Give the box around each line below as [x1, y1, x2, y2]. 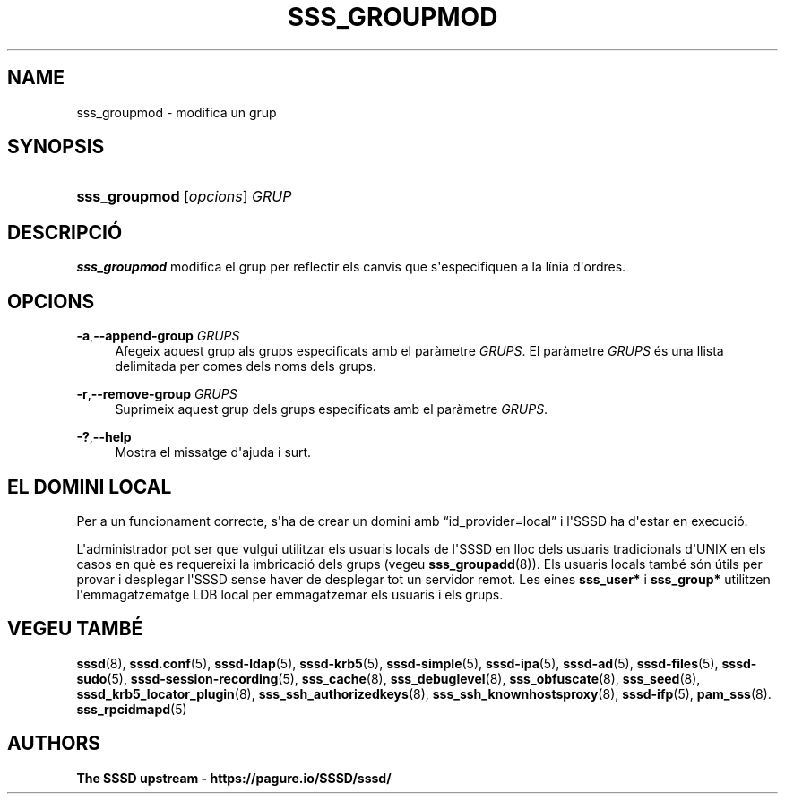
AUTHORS [7, 732, 101, 755]
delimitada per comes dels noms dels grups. [115, 358, 376, 375]
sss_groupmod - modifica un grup [76, 104, 277, 120]
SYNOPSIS [7, 135, 105, 159]
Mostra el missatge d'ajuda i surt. [115, 444, 312, 461]
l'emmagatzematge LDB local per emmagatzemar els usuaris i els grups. [76, 586, 504, 602]
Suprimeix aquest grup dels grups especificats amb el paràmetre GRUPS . [115, 401, 548, 418]
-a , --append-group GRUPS [76, 328, 240, 344]
